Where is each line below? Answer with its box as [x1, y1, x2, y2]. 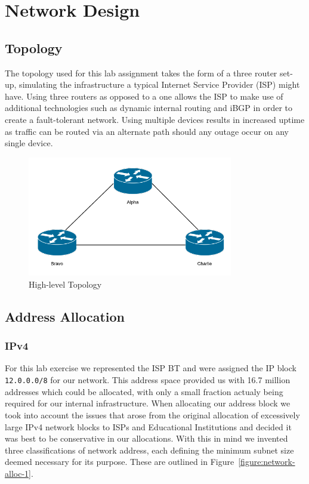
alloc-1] [5, 467, 31, 479]
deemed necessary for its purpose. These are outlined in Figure [5, 455, 234, 468]
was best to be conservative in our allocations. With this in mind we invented [5, 432, 288, 445]
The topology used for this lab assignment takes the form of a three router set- [5, 66, 293, 79]
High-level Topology [29, 278, 102, 290]
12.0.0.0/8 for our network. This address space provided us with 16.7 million [5, 374, 291, 386]
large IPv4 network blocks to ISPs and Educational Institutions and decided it [5, 420, 292, 433]
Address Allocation [5, 307, 125, 325]
